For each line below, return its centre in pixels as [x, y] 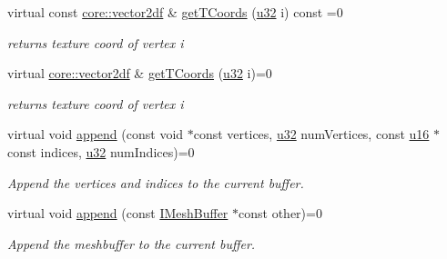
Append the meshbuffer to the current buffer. [132, 243]
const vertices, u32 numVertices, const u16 [311, 134]
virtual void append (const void [96, 134]
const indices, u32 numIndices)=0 [101, 151]
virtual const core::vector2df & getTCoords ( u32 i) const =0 [175, 12]
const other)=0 [280, 213]
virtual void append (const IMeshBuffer [118, 213]
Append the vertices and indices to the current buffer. [156, 182]
